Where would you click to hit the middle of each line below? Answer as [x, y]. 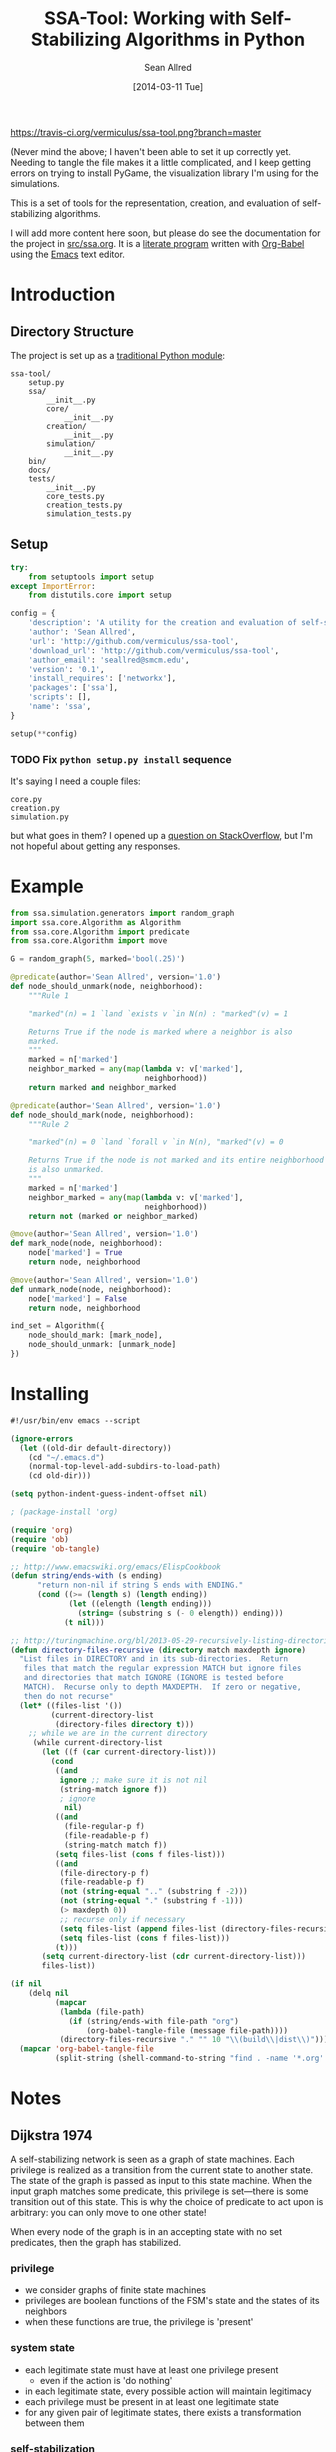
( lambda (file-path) [102, 2012]
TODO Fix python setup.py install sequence [121, 759]
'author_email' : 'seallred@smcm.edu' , [109, 660]
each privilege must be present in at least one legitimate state [152, 2401]
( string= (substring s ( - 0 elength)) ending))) [180, 1613]
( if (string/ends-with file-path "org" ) [154, 2021]
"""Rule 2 [49, 1124]
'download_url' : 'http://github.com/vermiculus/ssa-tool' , [154, 650]
